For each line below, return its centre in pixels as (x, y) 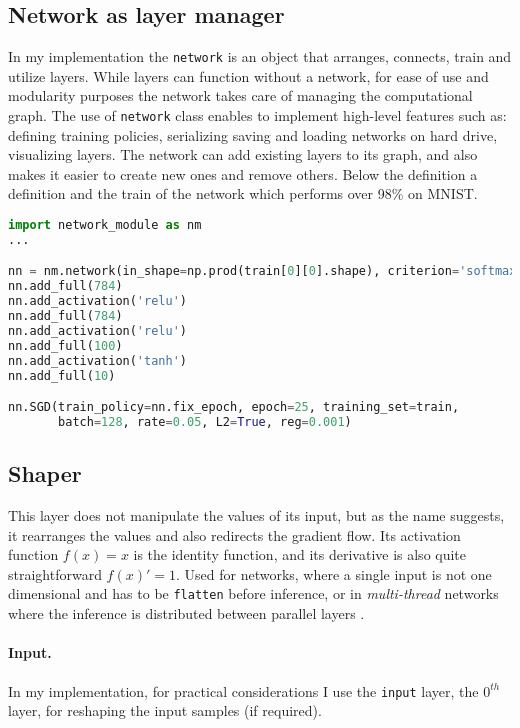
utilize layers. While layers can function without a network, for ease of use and (248, 75)
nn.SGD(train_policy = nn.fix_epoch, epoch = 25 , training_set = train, (234, 407)
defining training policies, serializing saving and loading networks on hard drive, (253, 134)
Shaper (45, 473)
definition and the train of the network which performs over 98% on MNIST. (243, 193)
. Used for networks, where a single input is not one (333, 573)
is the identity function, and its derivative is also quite (300, 554)
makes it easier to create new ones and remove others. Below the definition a (243, 173)
